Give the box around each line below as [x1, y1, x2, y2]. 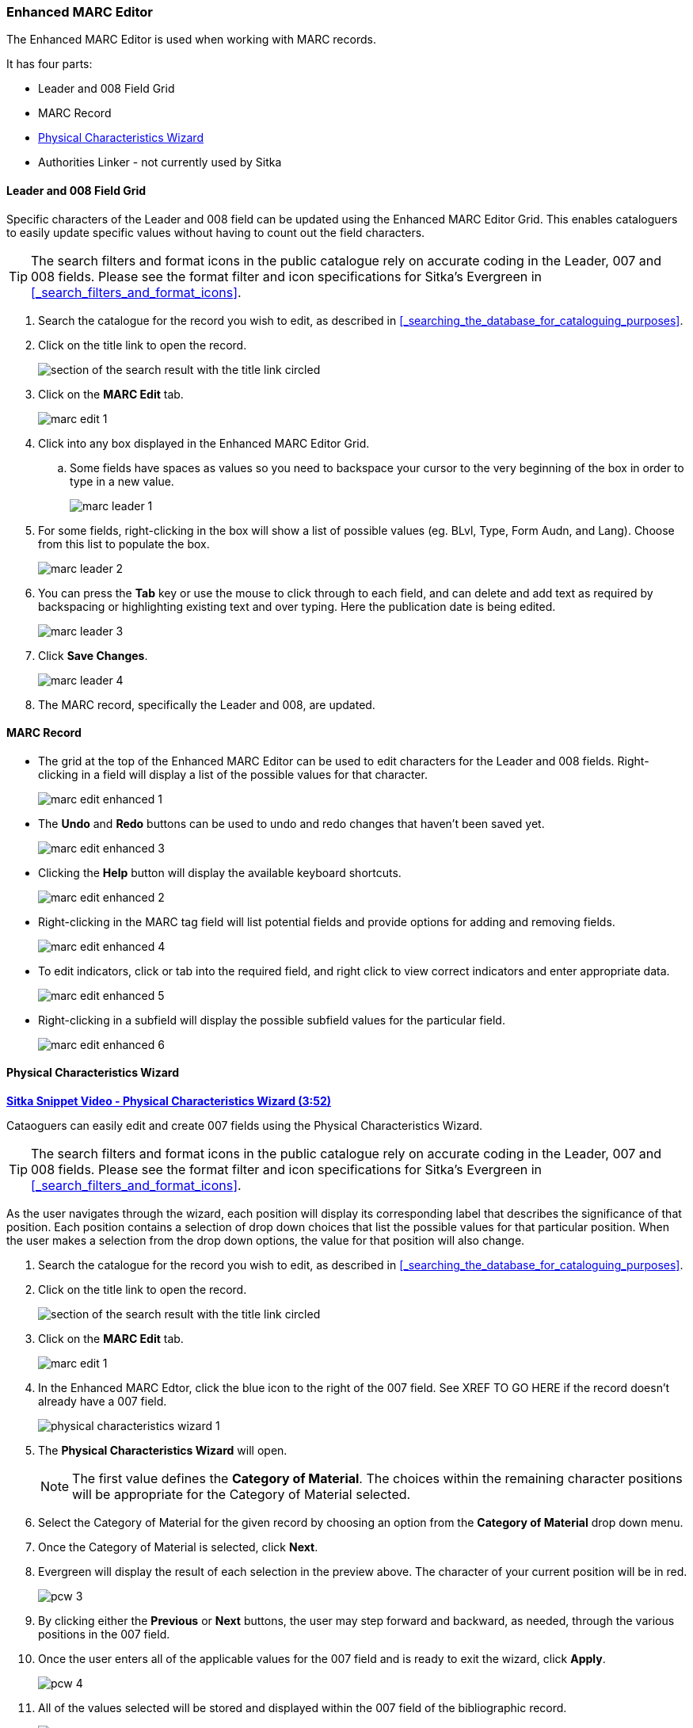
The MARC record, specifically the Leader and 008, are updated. [38, 697, 375, 711]
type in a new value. [70, 474, 174, 488]
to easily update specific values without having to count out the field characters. [6, 225, 425, 239]
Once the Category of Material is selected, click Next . [38, 1540, 318, 1554]
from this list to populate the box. [38, 536, 210, 551]
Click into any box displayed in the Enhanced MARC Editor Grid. [38, 436, 370, 450]
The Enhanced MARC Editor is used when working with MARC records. [6, 32, 376, 47]
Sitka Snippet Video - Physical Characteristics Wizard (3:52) [6, 1094, 332, 1108]
